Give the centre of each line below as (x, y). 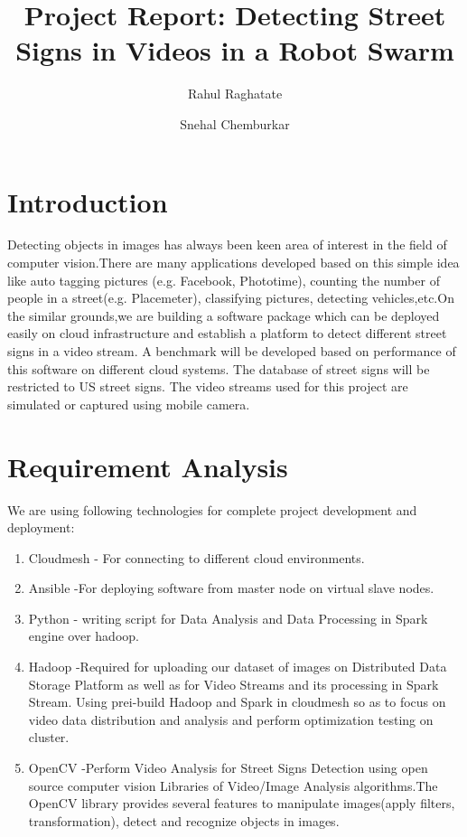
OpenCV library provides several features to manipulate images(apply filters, (242, 803)
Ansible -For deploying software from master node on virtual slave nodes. (231, 588)
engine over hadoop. (84, 636)
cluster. (49, 737)
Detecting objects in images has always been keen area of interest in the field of (227, 245)
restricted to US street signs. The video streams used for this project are (208, 386)
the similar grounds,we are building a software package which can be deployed (224, 315)
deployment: (41, 527)
